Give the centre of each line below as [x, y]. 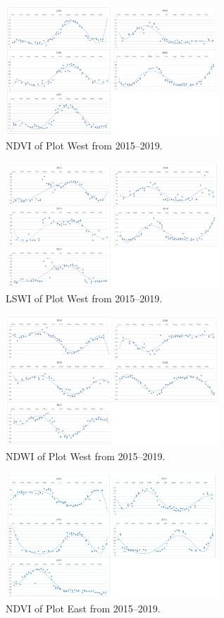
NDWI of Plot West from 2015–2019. [86, 456]
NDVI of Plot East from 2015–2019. [83, 608]
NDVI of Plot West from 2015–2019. [84, 145]
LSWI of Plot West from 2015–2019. [84, 298]
